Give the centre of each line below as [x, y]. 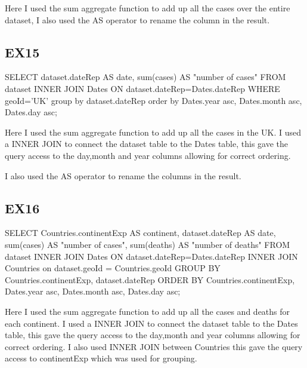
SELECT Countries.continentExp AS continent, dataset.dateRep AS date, [140, 233]
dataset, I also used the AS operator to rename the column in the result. [137, 19]
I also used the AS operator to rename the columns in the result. [123, 175]
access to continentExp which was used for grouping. [101, 358]
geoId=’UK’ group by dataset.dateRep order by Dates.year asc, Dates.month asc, [153, 100]
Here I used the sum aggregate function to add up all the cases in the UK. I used [153, 132]
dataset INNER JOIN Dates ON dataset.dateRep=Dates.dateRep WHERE [142, 88]
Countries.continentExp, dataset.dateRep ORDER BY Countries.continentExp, [150, 279]
